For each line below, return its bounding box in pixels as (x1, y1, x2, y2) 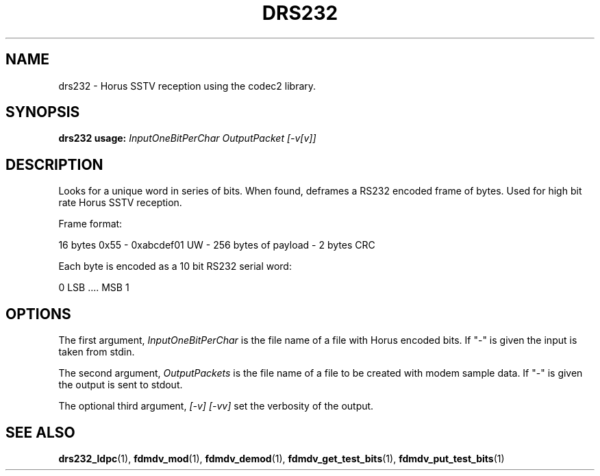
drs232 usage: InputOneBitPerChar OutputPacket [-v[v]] (58, 132, 316, 145)
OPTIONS (5, 305, 71, 323)
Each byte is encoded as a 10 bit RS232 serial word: (58, 260, 292, 273)
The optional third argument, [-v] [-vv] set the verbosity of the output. (58, 400, 374, 412)
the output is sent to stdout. (58, 379, 183, 391)
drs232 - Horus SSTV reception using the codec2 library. (58, 79, 316, 92)
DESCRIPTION (5, 155, 103, 173)
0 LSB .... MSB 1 (58, 281, 129, 294)
